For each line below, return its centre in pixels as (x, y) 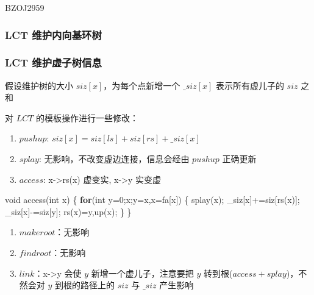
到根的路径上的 (85, 285)
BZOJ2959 (25, 7)
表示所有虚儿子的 (250, 85)
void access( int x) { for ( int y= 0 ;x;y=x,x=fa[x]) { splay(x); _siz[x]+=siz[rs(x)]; (152, 200)
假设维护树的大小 (39, 85)
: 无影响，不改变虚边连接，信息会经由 (114, 159)
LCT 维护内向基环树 (53, 34)
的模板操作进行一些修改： (87, 117)
